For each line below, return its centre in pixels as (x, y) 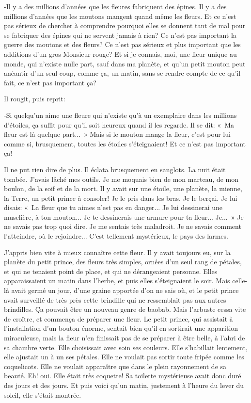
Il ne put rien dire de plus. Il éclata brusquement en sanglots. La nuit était (115, 169)
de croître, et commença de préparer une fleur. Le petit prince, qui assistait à (118, 318)
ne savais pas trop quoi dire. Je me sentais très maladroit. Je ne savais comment (123, 226)
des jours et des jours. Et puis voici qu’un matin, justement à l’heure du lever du (124, 385)
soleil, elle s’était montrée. (43, 395)
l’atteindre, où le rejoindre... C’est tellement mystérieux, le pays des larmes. (116, 236)
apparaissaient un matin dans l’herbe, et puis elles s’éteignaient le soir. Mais (117, 281)
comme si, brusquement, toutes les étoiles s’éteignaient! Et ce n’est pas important (125, 143)
